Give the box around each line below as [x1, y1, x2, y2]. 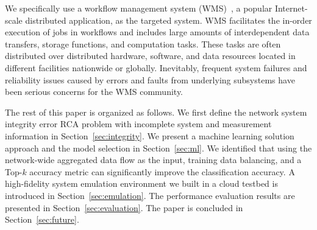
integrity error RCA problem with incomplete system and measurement [5, 117, 272, 130]
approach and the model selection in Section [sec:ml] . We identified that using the [5, 141, 312, 154]
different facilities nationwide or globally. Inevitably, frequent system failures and [5, 61, 307, 74]
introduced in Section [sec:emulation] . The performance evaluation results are [5, 189, 295, 201]
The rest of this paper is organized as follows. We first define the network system [5, 105, 307, 118]
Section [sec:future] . [5, 213, 79, 226]
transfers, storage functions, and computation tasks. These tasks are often [5, 37, 281, 50]
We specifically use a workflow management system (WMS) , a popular [5, 2, 272, 14]
